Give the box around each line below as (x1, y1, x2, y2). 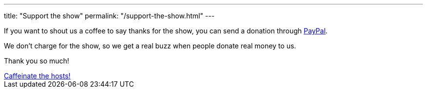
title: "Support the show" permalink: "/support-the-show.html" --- (4, 12, 215, 20)
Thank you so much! (4, 57, 69, 65)
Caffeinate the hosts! (4, 72, 71, 80)
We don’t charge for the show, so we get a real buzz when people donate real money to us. (4, 42, 296, 50)
